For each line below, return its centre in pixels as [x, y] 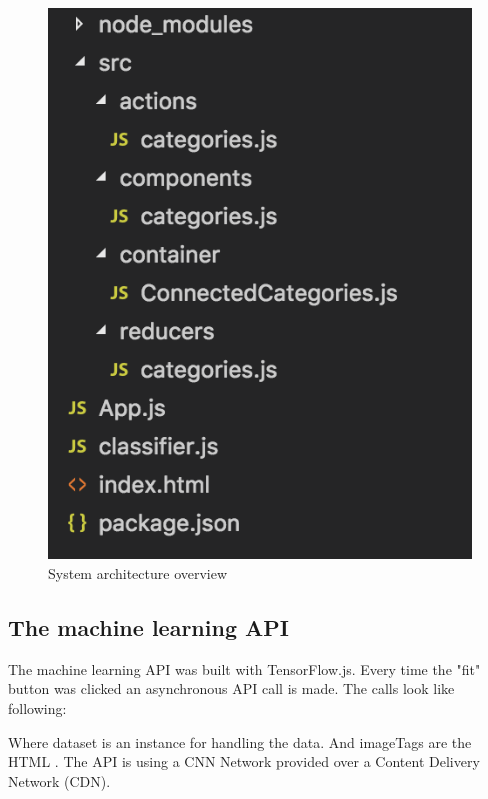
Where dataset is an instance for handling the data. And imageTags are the [240, 741]
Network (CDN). [59, 780]
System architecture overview [138, 572]
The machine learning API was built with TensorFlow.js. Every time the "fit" [244, 668]
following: [37, 707]
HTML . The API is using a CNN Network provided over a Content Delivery [244, 761]
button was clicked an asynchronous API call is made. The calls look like [231, 688]
